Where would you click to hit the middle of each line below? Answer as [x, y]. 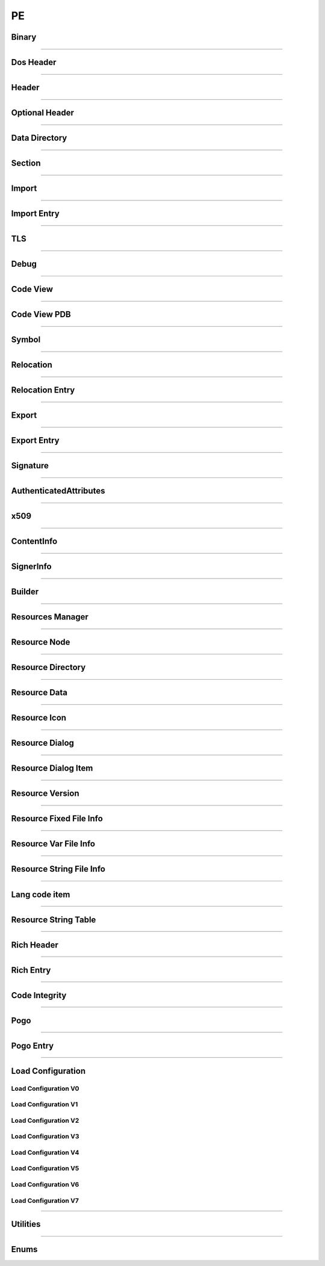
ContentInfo [34, 541]
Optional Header [43, 113]
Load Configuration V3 [45, 1137]
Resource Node [41, 642]
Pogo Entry [32, 1045]
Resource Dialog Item [52, 768]
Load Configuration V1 [45, 1105]
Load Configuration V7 [45, 1200]
